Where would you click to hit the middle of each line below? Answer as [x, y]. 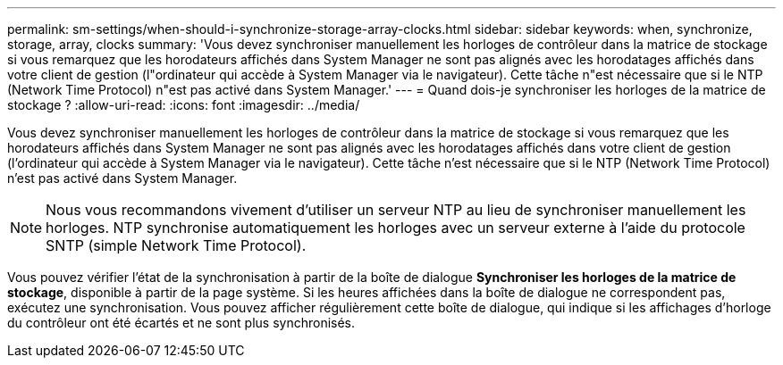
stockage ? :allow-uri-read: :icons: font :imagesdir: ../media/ [184, 105]
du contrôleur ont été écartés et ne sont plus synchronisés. [181, 323]
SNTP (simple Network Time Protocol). [176, 245]
